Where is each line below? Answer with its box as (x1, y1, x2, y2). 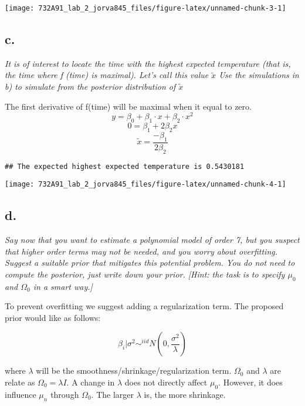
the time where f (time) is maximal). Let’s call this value (5, 69, 209, 81)
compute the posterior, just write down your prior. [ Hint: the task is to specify (5, 268, 285, 280)
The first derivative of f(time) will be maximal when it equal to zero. (5, 100, 252, 112)
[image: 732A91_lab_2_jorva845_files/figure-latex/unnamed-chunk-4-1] (5, 180, 286, 189)
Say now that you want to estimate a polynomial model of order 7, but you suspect (5, 234, 300, 246)
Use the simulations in (219, 69, 299, 81)
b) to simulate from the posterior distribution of (5, 80, 176, 93)
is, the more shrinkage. (144, 388, 226, 400)
